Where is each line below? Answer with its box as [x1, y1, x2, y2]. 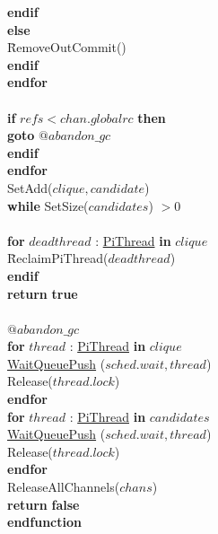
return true [7, 284, 78, 302]
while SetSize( [7, 196, 89, 214]
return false [7, 495, 80, 513]
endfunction [7, 512, 82, 531]
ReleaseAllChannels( [7, 477, 120, 496]
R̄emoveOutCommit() [7, 38, 126, 57]
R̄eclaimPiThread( [7, 249, 109, 267]
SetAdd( [7, 178, 53, 197]
